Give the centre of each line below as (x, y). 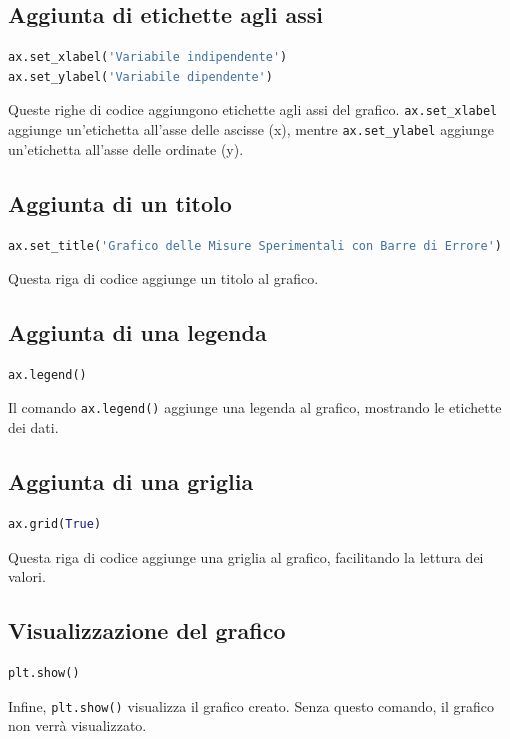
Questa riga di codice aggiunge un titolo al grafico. (163, 278)
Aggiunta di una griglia (131, 481)
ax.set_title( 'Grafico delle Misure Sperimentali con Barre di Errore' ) (255, 245)
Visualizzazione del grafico (147, 630)
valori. (27, 576)
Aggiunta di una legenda (137, 332)
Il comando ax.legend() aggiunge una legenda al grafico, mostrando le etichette (255, 407)
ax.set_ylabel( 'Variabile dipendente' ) (140, 76)
